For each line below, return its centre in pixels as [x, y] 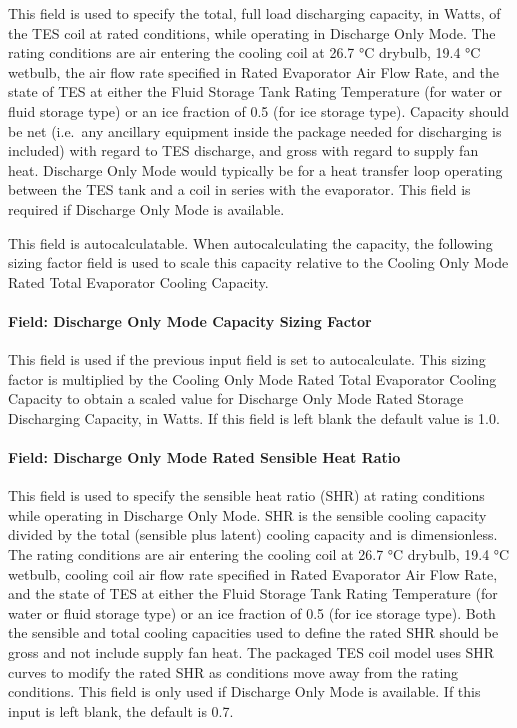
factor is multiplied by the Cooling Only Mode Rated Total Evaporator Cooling [252, 378]
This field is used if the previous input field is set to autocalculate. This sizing [247, 359]
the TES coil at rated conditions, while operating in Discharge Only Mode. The [252, 32]
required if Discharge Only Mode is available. [146, 208]
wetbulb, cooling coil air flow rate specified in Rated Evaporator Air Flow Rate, [253, 573]
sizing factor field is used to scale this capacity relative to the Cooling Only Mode [258, 262]
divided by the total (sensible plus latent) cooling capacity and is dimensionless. [253, 534]
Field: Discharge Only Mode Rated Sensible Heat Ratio [204, 457]
